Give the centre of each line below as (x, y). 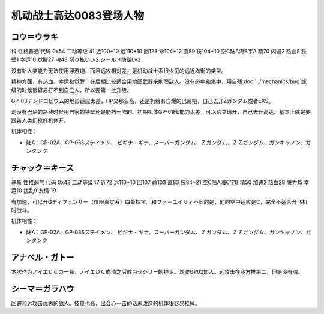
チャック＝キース (43, 168)
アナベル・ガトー (43, 258)
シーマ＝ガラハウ (43, 289)
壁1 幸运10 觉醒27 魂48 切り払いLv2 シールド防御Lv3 (76, 59)
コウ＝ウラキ (35, 37)
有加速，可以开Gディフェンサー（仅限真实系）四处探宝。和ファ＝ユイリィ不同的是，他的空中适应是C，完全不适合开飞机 (159, 201)
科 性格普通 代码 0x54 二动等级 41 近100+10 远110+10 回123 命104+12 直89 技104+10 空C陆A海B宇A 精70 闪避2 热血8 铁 (159, 52)
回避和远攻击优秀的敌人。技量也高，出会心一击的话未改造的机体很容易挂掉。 (106, 303)
